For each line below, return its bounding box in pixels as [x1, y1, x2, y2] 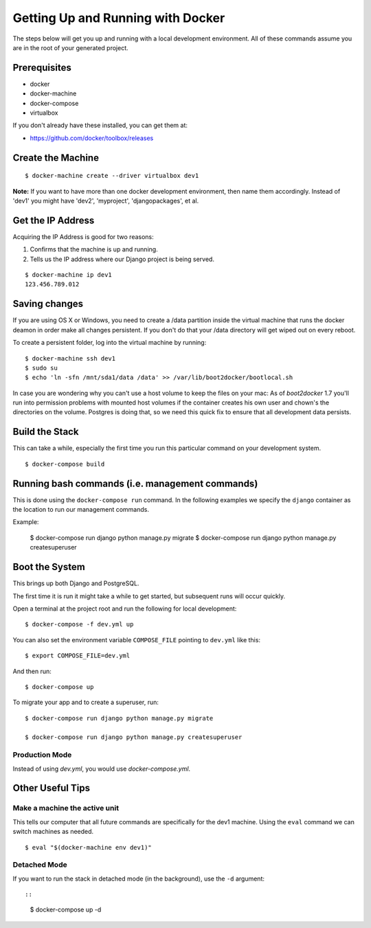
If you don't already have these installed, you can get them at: [12, 121, 188, 130]
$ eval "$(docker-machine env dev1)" [25, 844, 153, 851]
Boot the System [12, 561, 85, 573]
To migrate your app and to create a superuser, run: [12, 698, 159, 707]
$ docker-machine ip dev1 [25, 271, 113, 279]
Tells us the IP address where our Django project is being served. [30, 255, 214, 263]
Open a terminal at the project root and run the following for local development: [12, 604, 237, 613]
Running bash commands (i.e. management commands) [12, 477, 258, 489]
